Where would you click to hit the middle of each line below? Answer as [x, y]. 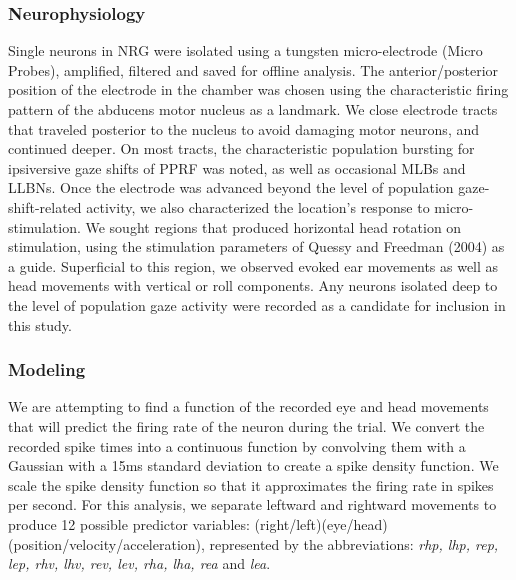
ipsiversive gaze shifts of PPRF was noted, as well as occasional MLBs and [237, 167]
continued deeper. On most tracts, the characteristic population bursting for [241, 148]
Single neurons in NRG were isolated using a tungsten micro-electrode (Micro [245, 50]
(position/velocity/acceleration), [106, 543]
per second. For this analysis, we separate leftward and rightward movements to [252, 504]
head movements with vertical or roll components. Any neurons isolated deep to [253, 285]
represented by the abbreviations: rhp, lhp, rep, [354, 543]
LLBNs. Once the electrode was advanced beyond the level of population [231, 187]
